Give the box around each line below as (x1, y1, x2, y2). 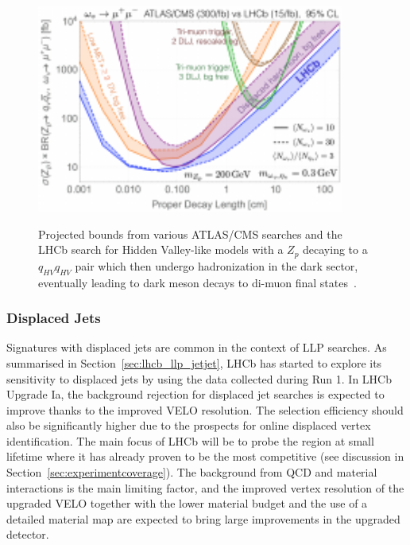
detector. (6, 526, 49, 543)
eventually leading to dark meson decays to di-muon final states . (38, 274, 357, 290)
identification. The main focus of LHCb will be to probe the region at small (6, 432, 374, 449)
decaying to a (303, 241, 368, 258)
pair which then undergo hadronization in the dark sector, (75, 257, 358, 274)
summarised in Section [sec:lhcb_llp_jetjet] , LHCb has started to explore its (6, 354, 382, 371)
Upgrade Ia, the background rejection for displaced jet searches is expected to (6, 386, 385, 403)
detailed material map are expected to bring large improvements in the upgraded (6, 510, 400, 527)
